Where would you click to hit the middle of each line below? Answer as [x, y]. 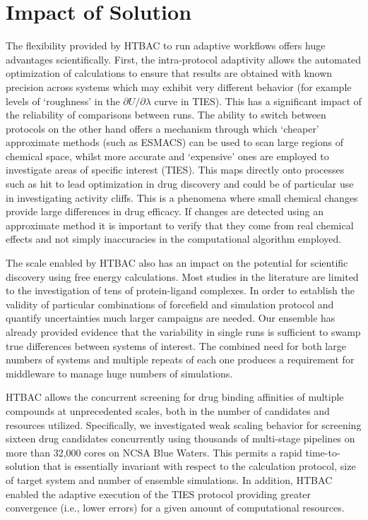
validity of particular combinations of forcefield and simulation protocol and [170, 304]
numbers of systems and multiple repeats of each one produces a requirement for [180, 359]
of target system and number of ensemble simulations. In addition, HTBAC [169, 479]
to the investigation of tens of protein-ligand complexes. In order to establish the [180, 290]
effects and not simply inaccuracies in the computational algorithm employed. [174, 239]
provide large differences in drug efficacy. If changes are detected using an [165, 211]
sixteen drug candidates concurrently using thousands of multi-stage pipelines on [180, 439]
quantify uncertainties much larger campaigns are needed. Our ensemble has [171, 318]
